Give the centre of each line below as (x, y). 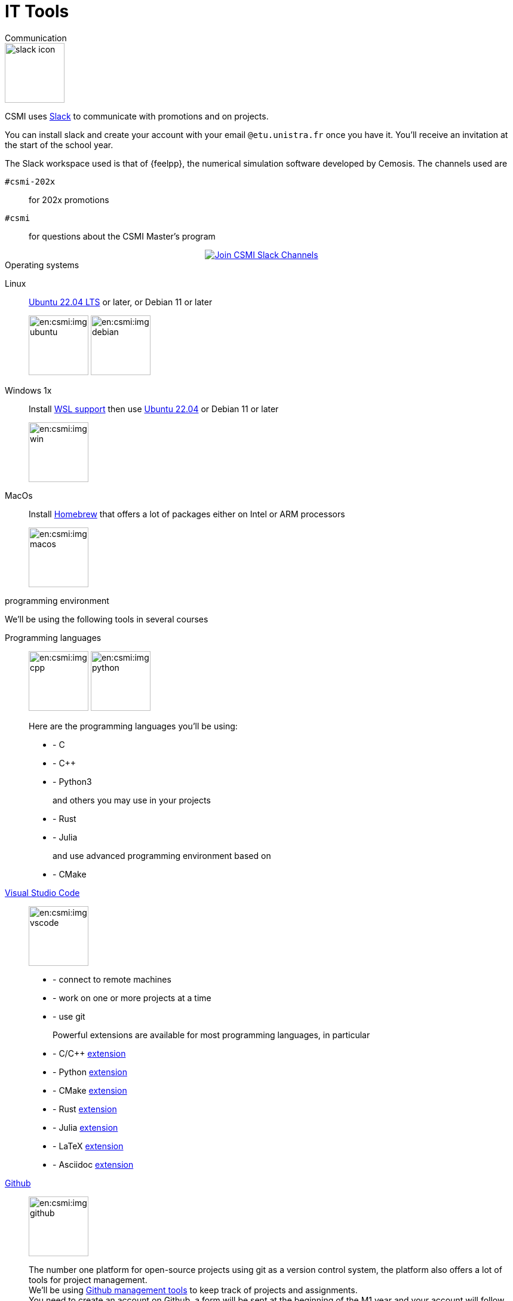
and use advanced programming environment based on (162, 855)
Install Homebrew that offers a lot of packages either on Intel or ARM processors (187, 514)
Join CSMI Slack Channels (266, 254)
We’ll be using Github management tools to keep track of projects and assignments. (193, 1290)
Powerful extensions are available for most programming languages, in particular (211, 1035)
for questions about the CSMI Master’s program (122, 236)
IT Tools (37, 11)
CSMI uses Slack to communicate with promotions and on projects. (137, 116)
